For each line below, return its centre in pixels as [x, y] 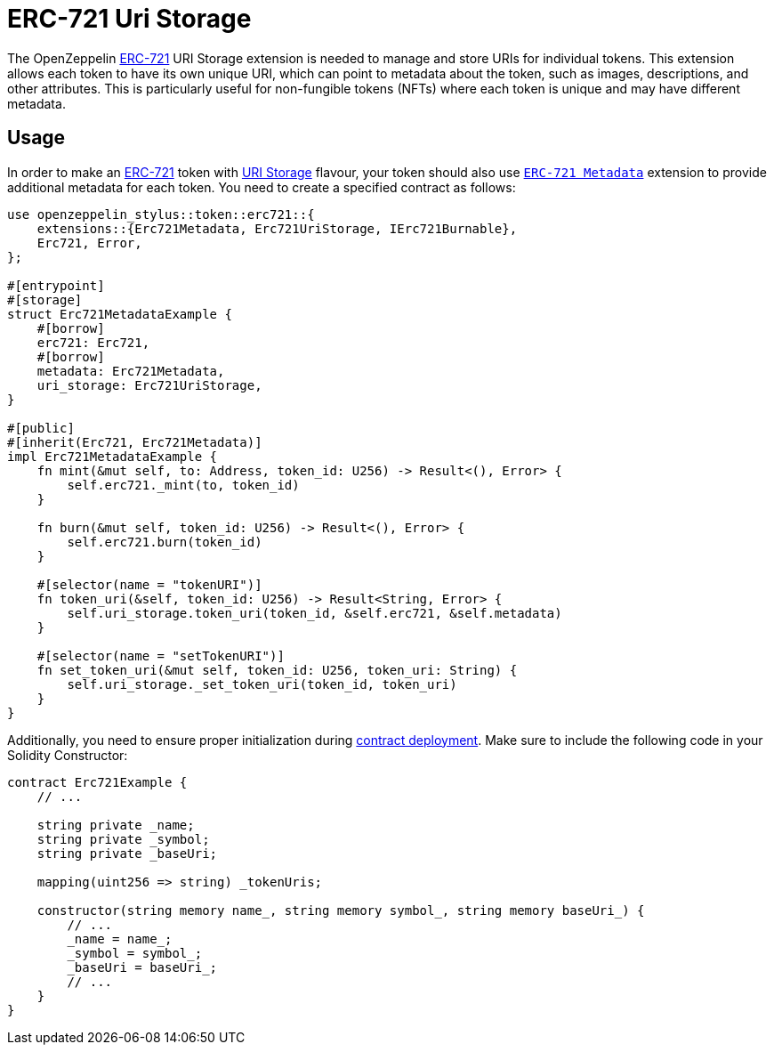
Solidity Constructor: [68, 755]
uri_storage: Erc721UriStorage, [149, 385]
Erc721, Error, [89, 243]
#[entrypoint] [56, 285]
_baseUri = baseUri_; [142, 967]
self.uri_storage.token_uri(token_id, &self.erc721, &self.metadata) [314, 613]
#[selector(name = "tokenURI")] [149, 584]
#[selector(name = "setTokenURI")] [161, 655]
